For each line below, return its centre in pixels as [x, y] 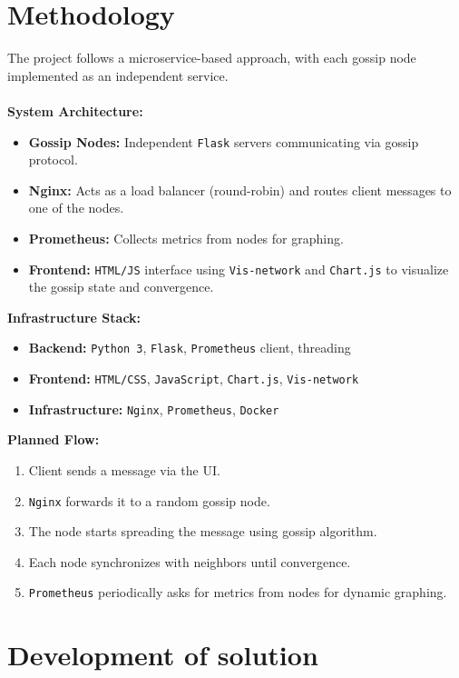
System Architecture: [75, 110]
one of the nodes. [76, 208]
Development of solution [163, 655]
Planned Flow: [54, 439]
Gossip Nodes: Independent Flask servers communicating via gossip [224, 141]
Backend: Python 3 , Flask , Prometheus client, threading [190, 348]
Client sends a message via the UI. [124, 469]
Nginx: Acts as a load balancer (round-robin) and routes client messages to [240, 189]
